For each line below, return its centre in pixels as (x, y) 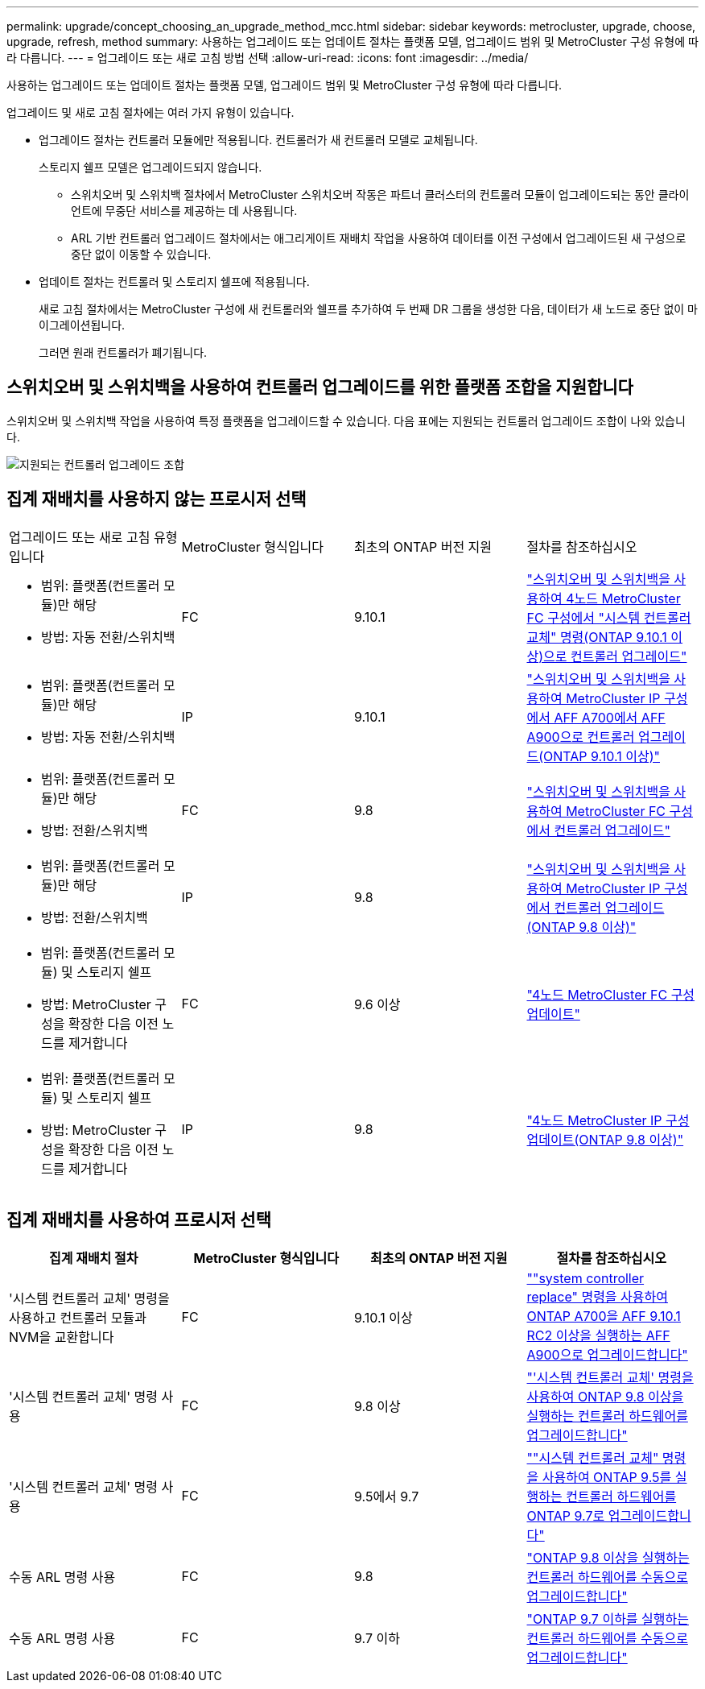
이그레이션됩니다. (82, 325)
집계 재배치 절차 (93, 1258)
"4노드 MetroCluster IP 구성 (608, 1120)
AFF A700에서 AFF (610, 717)
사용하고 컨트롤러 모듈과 (78, 1317)
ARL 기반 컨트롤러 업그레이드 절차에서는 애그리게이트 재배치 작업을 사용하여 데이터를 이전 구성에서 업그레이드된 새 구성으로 (379, 238)
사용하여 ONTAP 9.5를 (607, 1477)
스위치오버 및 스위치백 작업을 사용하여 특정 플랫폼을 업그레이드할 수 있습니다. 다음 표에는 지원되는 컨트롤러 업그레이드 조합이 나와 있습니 (346, 420)
